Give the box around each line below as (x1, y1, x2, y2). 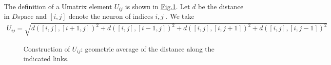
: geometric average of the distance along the (80, 43, 214, 53)
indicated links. (23, 53, 69, 64)
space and (17, 11, 47, 21)
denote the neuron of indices (68, 11, 153, 21)
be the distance (198, 1, 244, 11)
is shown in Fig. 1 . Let (125, 1, 190, 11)
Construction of (23, 43, 70, 53)
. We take (166, 11, 195, 21)
